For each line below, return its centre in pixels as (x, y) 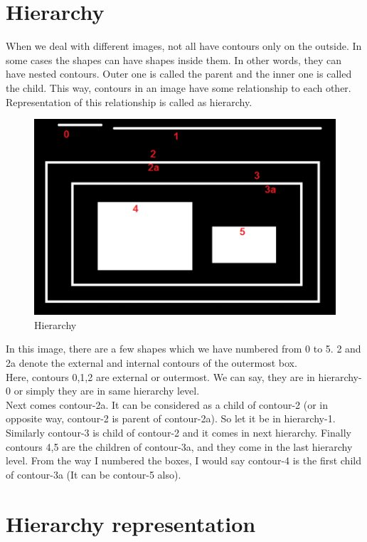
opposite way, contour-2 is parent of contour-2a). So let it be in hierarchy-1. (171, 418)
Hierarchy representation (131, 523)
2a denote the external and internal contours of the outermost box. (151, 363)
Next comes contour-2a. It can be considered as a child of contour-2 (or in (167, 404)
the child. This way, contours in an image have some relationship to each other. (179, 87)
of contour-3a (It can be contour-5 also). (94, 474)
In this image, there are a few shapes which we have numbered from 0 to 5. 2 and (183, 349)
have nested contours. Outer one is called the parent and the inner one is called (179, 74)
